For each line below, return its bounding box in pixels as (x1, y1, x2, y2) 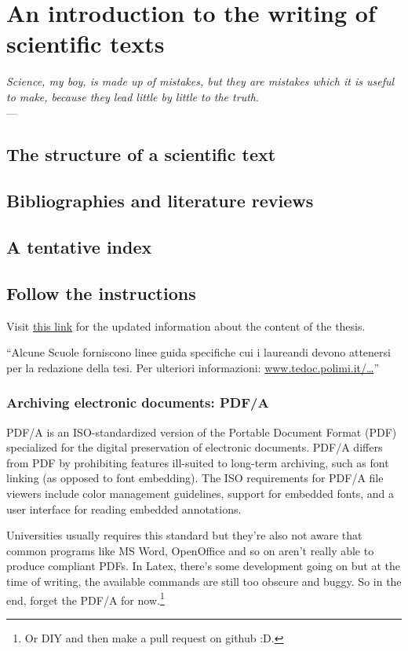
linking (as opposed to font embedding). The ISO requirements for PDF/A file (6, 470, 384, 486)
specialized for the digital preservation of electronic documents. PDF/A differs (6, 439, 383, 455)
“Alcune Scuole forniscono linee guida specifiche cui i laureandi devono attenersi (6, 344, 391, 360)
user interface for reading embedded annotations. (6, 500, 242, 517)
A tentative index (6, 235, 152, 259)
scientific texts (6, 27, 165, 60)
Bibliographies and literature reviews (6, 188, 314, 213)
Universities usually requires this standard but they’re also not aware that (6, 527, 362, 543)
